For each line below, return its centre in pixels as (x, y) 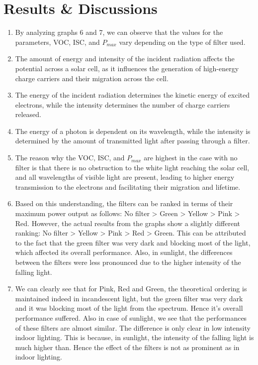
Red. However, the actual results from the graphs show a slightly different (128, 223)
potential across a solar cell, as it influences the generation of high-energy (127, 68)
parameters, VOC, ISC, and (57, 42)
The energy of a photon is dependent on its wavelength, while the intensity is (133, 131)
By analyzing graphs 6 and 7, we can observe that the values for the (119, 32)
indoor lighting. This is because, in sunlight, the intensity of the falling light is (134, 337)
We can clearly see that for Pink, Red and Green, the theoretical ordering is (131, 289)
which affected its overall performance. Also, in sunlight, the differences (124, 252)
